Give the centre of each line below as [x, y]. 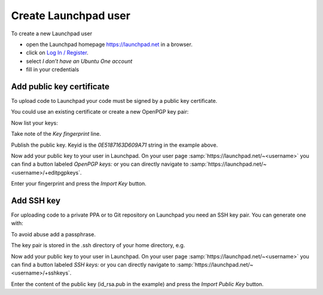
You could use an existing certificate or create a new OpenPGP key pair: [100, 112]
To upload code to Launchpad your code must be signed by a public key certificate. [114, 101]
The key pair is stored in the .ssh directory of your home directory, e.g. [98, 245]
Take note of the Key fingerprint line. [56, 134]
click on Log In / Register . [57, 53]
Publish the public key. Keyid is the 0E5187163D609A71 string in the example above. [115, 145]
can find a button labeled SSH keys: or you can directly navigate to [93, 264]
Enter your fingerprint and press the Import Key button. [79, 184]
